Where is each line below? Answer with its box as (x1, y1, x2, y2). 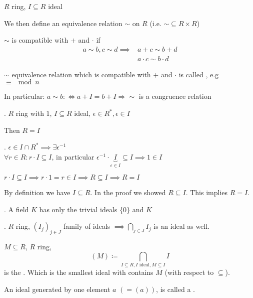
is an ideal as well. (153, 221, 209, 231)
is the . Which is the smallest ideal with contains (4, 267, 153, 277)
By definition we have (4, 187, 70, 198)
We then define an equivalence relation (4, 18, 122, 28)
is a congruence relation (138, 91, 211, 101)
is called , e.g (178, 69, 219, 79)
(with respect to (164, 267, 214, 277)
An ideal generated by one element (4, 283, 110, 294)
